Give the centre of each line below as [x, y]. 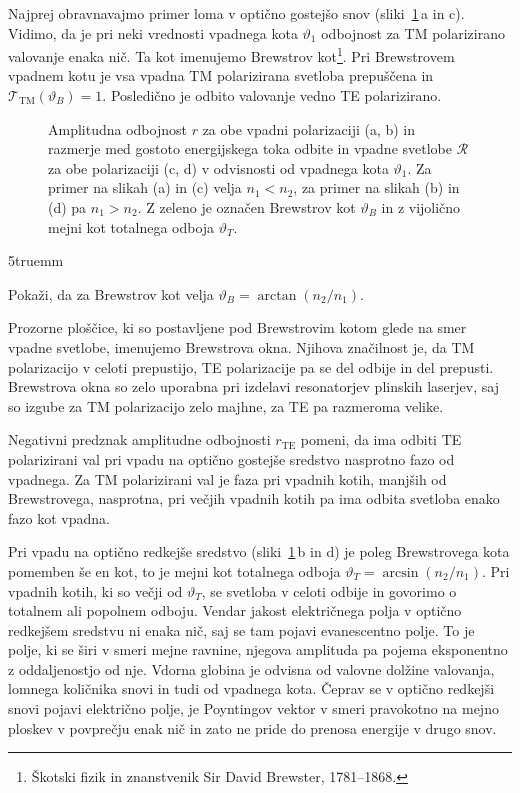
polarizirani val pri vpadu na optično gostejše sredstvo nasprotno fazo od [231, 458]
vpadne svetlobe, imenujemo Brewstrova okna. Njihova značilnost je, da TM [241, 346]
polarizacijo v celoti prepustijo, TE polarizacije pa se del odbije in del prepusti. [251, 366]
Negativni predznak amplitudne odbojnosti [139, 439]
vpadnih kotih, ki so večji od [95, 590]
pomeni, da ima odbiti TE [381, 439]
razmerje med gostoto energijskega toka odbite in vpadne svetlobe [250, 148]
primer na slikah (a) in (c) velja [145, 187]
